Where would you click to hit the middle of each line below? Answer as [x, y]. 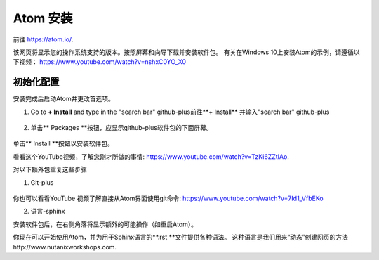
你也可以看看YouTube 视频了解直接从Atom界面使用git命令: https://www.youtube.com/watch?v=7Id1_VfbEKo [168, 198]
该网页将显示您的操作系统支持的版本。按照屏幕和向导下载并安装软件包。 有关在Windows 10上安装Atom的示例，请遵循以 [186, 52]
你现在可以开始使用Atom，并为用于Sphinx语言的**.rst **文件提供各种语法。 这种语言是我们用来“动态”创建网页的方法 [181, 237]
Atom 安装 [43, 18]
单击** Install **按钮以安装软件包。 [63, 143]
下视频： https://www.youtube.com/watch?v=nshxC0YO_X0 [99, 62]
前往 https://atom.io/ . [43, 39]
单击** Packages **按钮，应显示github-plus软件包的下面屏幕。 [122, 128]
